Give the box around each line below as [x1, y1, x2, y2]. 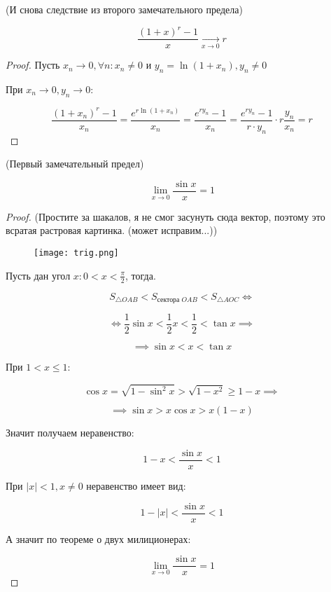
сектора [157, 296, 180, 303]
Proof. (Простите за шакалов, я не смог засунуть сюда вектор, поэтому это [6, 209, 325, 223]
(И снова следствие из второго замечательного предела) [6, 2, 243, 16]
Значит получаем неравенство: [6, 425, 134, 440]
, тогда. [125, 268, 156, 282]
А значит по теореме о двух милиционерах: [6, 531, 191, 546]
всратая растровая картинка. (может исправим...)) [6, 223, 218, 238]
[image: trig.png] [34, 248, 119, 259]
